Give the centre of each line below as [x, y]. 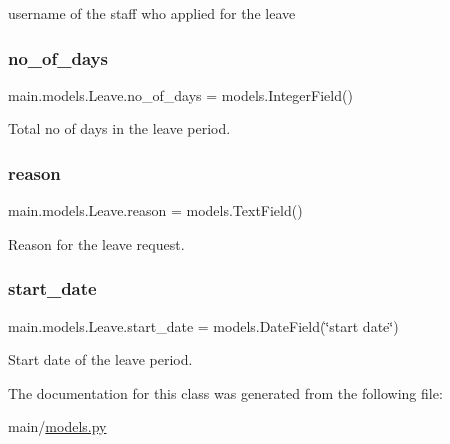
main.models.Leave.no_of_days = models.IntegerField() [180, 94]
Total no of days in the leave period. [119, 128]
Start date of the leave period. [100, 359]
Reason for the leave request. [96, 243]
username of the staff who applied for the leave [152, 13]
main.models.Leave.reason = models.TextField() [155, 210]
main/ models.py [57, 426]
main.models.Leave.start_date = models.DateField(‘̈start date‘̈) [203, 325]
